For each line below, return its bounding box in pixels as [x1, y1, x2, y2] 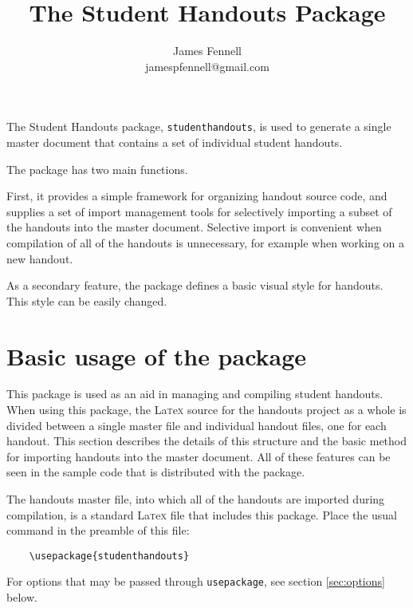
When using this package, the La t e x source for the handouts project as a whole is [6, 401, 407, 418]
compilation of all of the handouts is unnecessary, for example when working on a [6, 234, 404, 251]
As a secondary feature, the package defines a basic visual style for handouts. [6, 277, 383, 294]
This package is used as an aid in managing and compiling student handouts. [6, 385, 383, 402]
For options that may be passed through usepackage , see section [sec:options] [6, 573, 385, 590]
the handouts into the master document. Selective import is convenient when [6, 219, 382, 235]
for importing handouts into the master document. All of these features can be [6, 448, 391, 464]
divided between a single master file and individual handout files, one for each [6, 417, 387, 433]
